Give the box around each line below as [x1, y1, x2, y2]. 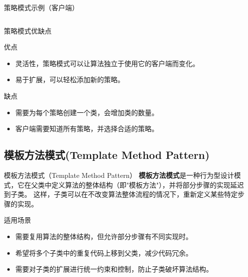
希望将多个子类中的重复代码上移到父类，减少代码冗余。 [15, 247, 193, 258]
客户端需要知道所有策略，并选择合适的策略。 [15, 123, 159, 134]
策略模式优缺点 [4, 25, 52, 35]
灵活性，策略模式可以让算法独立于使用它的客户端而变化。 [15, 58, 199, 68]
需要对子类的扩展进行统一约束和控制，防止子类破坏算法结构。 [15, 264, 213, 274]
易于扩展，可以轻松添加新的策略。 [15, 74, 124, 85]
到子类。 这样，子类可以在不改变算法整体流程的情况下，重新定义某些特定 [4, 189, 238, 199]
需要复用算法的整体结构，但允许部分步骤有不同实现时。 [15, 231, 193, 241]
